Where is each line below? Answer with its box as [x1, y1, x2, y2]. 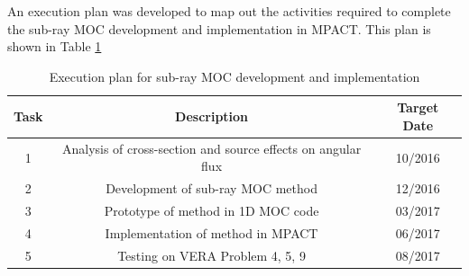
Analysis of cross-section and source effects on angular [61, 138, 362, 157]
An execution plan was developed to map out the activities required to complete [7, 2, 451, 20]
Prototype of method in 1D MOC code [104, 201, 319, 220]
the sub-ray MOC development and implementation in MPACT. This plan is [7, 19, 431, 38]
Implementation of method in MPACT [105, 223, 318, 242]
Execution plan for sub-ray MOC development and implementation [49, 67, 420, 85]
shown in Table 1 [7, 37, 102, 56]
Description [175, 107, 249, 126]
